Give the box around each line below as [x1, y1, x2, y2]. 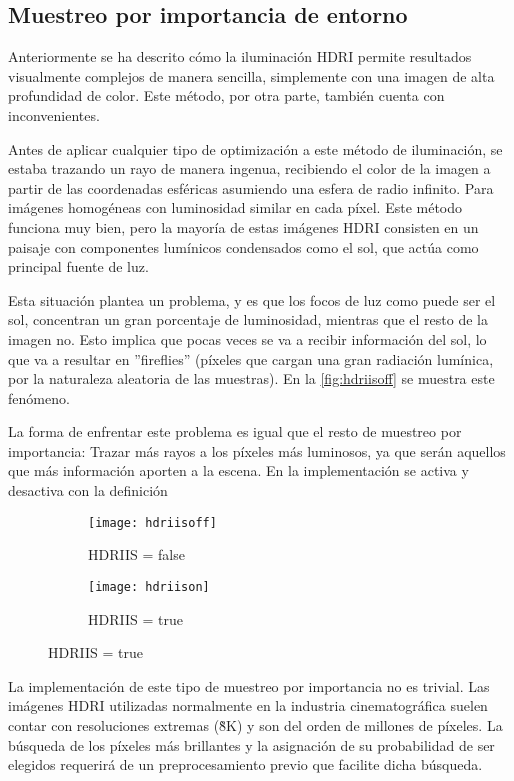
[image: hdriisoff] [88, 515, 217, 530]
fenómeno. [8, 387, 70, 408]
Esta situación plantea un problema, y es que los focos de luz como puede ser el [8, 289, 496, 310]
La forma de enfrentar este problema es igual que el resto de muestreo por [8, 421, 462, 442]
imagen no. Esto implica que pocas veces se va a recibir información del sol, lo [8, 328, 487, 349]
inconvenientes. [8, 104, 100, 125]
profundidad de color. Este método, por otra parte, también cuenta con [8, 85, 445, 106]
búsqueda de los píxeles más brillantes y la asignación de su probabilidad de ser [8, 734, 495, 755]
